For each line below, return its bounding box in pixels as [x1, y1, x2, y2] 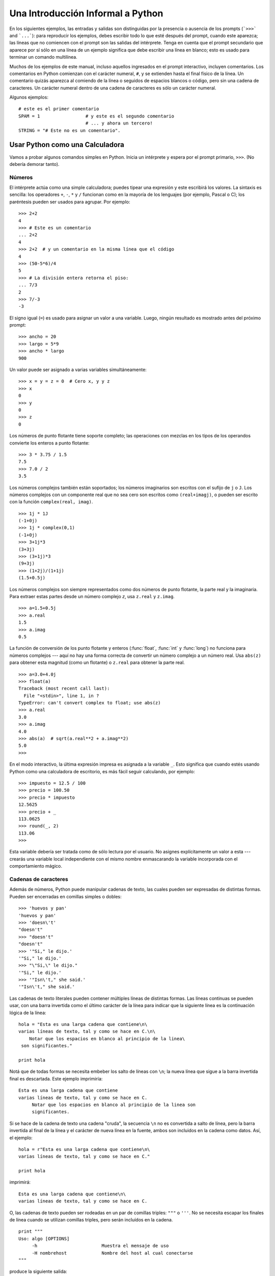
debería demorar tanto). [9, 161, 60, 167]
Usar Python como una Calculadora [9, 140, 125, 149]
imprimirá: [9, 1179, 31, 1185]
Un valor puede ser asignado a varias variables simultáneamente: [9, 366, 147, 373]
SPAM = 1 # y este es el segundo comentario [18, 113, 174, 119]
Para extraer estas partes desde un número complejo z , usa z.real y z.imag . [9, 593, 175, 599]
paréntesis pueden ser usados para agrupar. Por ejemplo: [9, 199, 130, 205]
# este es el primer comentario [18, 106, 99, 112]
